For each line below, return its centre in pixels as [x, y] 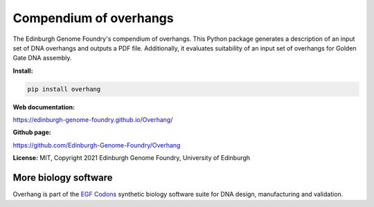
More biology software [63, 178]
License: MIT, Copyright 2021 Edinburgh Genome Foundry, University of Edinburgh [132, 158]
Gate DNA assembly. [42, 58]
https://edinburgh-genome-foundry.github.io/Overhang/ [93, 120]
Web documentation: [44, 107]
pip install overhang [64, 89]
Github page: [32, 132]
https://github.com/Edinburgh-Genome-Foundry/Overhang [97, 145]
